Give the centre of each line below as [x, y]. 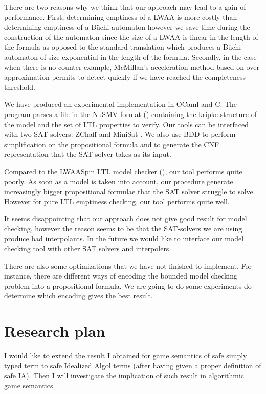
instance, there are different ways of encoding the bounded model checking [121, 276]
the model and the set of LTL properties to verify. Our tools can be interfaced [126, 124]
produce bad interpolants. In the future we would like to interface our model [124, 238]
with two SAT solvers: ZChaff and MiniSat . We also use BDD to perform [120, 134]
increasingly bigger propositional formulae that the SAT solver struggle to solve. [130, 191]
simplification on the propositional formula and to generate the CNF [112, 144]
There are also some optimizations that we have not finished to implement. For [128, 265]
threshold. [20, 87]
